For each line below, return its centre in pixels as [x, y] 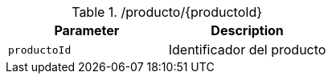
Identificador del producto [247, 50]
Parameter [87, 30]
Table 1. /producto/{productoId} [167, 12]
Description [247, 30]
